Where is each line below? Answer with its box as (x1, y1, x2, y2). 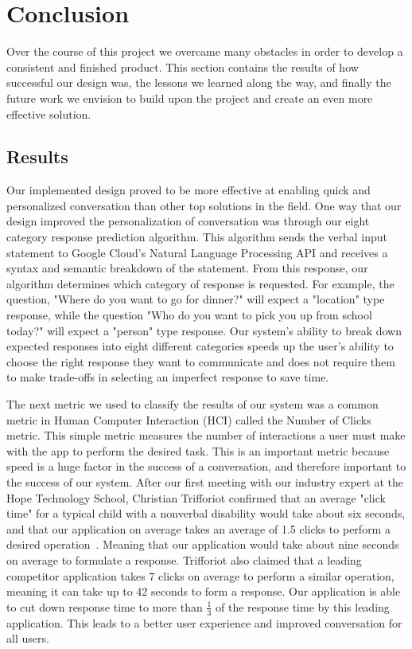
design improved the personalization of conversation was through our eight (6, 213, 370, 229)
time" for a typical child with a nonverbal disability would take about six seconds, (6, 505, 406, 522)
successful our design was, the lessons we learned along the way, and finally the (6, 74, 391, 91)
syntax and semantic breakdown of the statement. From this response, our (6, 260, 368, 276)
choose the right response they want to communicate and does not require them (6, 353, 395, 369)
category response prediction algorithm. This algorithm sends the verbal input (6, 229, 387, 245)
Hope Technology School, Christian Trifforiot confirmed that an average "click (6, 489, 386, 506)
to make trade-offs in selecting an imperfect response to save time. (6, 369, 329, 385)
